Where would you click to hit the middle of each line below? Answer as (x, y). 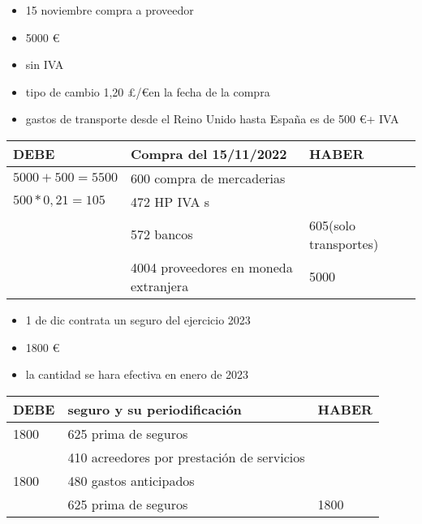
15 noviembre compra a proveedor (110, 10)
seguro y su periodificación (155, 409)
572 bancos (161, 234)
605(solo (332, 225)
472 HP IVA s (170, 201)
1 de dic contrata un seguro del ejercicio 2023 (138, 319)
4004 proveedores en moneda (211, 267)
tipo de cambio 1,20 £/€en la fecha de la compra (148, 91)
